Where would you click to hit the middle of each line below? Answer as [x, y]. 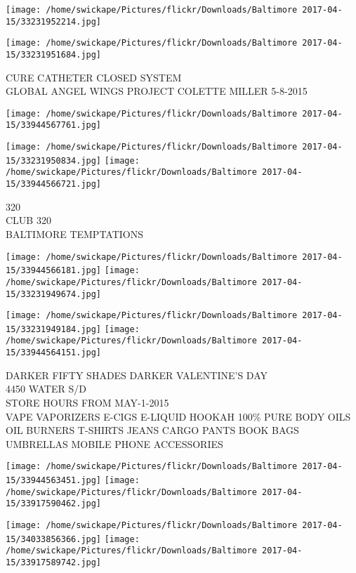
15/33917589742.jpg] [54, 562]
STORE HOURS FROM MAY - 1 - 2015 [87, 402]
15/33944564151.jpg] [54, 353]
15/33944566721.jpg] [54, 184]
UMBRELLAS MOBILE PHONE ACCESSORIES [114, 443]
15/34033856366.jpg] [54, 539]
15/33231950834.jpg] [54, 160]
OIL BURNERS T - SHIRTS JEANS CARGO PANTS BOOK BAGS [152, 430]
